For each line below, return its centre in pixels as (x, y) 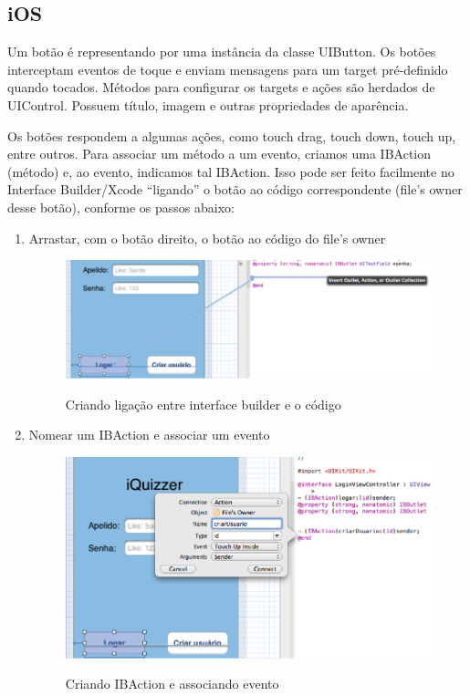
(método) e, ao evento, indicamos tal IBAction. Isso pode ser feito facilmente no (231, 171)
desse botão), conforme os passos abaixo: (121, 207)
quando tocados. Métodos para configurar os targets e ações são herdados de (221, 87)
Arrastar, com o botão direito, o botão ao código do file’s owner (207, 238)
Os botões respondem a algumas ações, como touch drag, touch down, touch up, (232, 135)
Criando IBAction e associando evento (172, 684)
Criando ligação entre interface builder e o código (203, 404)
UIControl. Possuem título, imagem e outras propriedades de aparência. (208, 104)
